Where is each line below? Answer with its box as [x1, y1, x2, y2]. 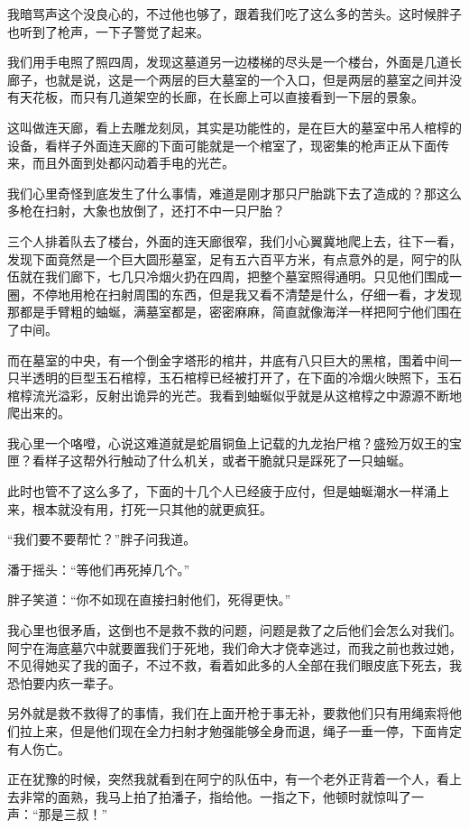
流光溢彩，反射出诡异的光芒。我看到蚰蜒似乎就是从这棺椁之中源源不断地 [32, 385, 462, 404]
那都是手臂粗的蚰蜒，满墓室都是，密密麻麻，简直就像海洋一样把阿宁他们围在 [7, 302, 462, 321]
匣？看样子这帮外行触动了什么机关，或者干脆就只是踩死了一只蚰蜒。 [7, 451, 411, 470]
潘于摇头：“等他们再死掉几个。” [7, 559, 190, 578]
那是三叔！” [38, 805, 108, 824]
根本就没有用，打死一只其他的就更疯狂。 [32, 499, 272, 518]
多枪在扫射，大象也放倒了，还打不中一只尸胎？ [7, 201, 285, 220]
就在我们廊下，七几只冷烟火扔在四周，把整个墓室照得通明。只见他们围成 [19, 267, 449, 286]
